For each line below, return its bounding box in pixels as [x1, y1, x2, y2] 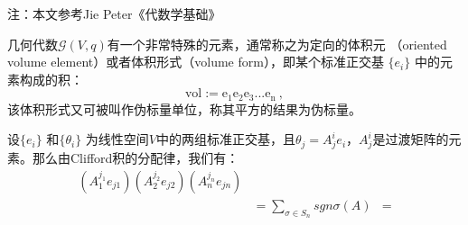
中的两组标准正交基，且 [155, 130, 295, 148]
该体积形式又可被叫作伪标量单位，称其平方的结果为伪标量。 [7, 99, 361, 118]
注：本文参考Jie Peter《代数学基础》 [7, 4, 221, 22]
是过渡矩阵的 [372, 130, 449, 148]
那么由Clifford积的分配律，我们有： [32, 148, 239, 167]
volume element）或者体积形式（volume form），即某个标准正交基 [7, 52, 384, 71]
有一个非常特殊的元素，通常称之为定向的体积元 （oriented [107, 34, 447, 53]
